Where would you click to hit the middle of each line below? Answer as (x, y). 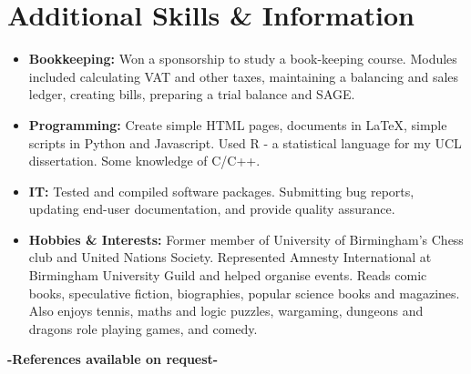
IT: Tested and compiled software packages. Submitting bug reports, (221, 191)
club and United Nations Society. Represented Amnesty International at (230, 257)
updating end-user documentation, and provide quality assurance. (212, 209)
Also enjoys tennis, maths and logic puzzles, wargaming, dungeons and (226, 311)
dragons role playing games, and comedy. (143, 328)
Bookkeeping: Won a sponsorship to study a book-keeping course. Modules (243, 59)
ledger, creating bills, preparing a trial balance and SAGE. (192, 94)
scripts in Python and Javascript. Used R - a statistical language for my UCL (245, 142)
